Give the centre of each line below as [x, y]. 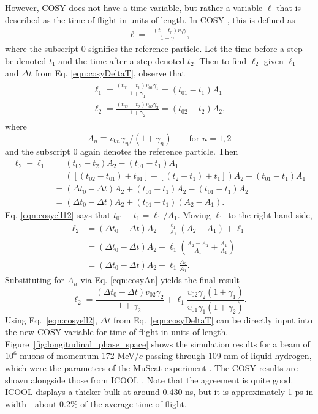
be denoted [26, 60]
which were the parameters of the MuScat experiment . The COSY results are [151, 367]
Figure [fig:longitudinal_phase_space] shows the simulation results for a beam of [157, 343]
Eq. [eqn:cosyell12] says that [58, 214]
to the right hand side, [270, 214]
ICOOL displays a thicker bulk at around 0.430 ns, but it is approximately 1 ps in [159, 392]
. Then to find [220, 60]
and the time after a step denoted [122, 60]
